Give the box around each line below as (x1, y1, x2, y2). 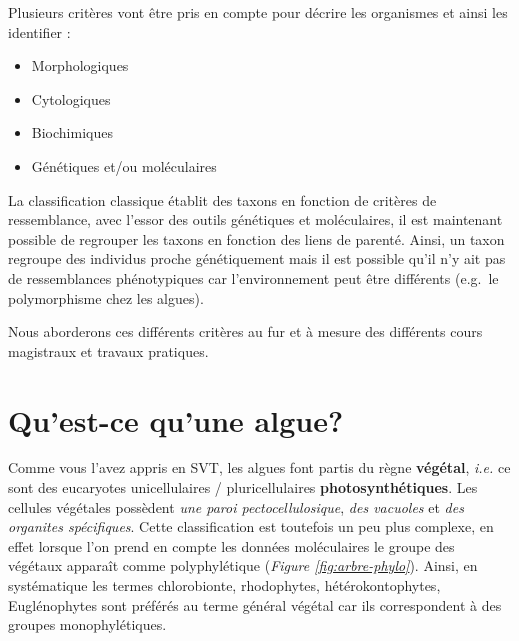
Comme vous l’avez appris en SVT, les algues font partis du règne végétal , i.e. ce (8, 457, 511, 478)
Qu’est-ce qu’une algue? (8, 399, 344, 440)
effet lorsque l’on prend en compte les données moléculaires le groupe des (8, 535, 455, 556)
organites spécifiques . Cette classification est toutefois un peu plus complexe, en (8, 516, 494, 537)
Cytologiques (31, 88, 111, 109)
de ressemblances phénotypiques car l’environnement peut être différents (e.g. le (8, 267, 499, 288)
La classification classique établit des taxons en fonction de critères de (8, 189, 437, 210)
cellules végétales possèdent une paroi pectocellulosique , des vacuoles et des (8, 496, 464, 517)
